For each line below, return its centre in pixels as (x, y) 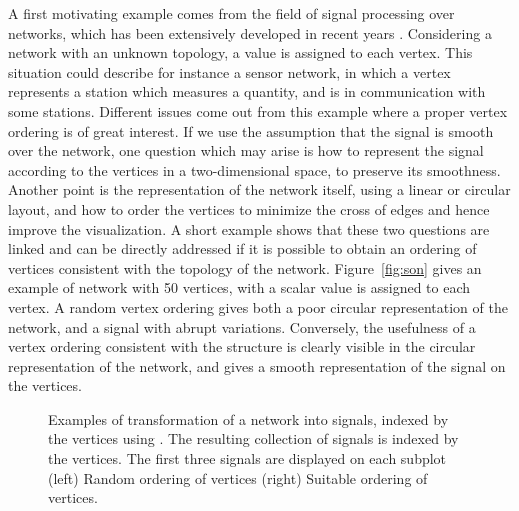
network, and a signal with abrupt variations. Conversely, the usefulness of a (242, 326)
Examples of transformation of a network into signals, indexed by (248, 418)
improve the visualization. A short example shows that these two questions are (249, 228)
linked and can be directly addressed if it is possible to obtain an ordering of (242, 248)
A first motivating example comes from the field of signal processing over (231, 13)
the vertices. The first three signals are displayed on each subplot (247, 458)
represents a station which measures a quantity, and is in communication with (247, 91)
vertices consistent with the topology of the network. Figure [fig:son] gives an (245, 267)
